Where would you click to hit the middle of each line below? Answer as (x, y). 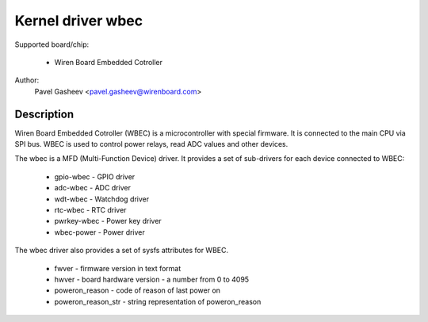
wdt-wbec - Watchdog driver (102, 199)
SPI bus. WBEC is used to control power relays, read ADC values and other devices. (151, 144)
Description (44, 114)
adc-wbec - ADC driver (92, 188)
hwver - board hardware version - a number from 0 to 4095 (152, 279)
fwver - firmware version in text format (118, 268)
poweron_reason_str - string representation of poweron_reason (158, 301)
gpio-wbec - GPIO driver (95, 176)
